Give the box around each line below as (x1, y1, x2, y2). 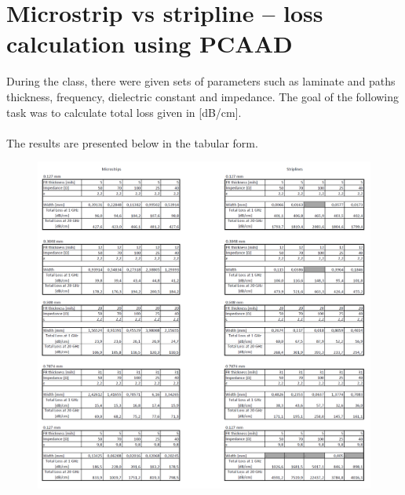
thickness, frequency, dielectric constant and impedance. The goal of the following (6, 88, 400, 104)
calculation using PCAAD (6, 27, 293, 60)
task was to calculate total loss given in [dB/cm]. (6, 104, 242, 120)
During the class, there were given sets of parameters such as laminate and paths (6, 73, 396, 89)
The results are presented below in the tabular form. (6, 134, 258, 151)
